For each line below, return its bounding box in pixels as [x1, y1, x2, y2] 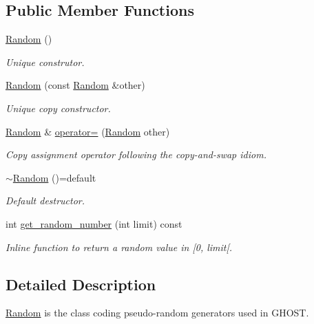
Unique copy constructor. [6, 100, 111, 115]
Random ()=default [12, 170, 96, 184]
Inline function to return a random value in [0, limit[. [6, 239, 233, 254]
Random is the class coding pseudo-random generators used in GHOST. [6, 305, 309, 320]
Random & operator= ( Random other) [6, 124, 170, 138]
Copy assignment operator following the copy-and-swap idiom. [6, 147, 266, 162]
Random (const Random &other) [6, 78, 145, 92]
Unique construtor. [6, 54, 85, 69]
